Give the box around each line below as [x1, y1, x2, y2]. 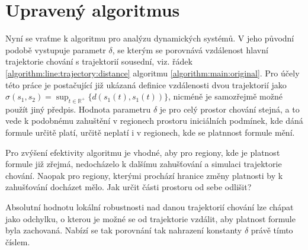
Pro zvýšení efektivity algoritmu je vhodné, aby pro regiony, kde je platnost [5, 146, 280, 158]
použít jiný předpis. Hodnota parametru [5, 102, 151, 115]
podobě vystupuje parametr [5, 43, 106, 56]
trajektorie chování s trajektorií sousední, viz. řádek [5, 55, 192, 68]
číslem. [5, 235, 30, 248]
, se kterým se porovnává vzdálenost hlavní [112, 43, 268, 56]
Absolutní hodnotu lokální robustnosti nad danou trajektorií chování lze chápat [5, 201, 294, 213]
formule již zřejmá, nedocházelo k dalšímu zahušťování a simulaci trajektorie [5, 158, 282, 170]
